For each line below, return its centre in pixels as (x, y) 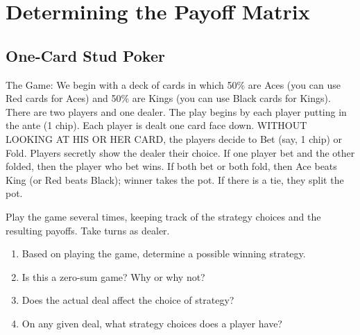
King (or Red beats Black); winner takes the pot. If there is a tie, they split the (175, 179)
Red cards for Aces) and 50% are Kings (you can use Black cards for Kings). (168, 98)
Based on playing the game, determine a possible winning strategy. (164, 254)
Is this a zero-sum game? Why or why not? (113, 276)
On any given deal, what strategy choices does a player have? (152, 323)
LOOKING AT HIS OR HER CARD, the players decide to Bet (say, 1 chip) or (174, 138)
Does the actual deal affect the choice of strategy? (128, 300)
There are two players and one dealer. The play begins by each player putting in (176, 111)
